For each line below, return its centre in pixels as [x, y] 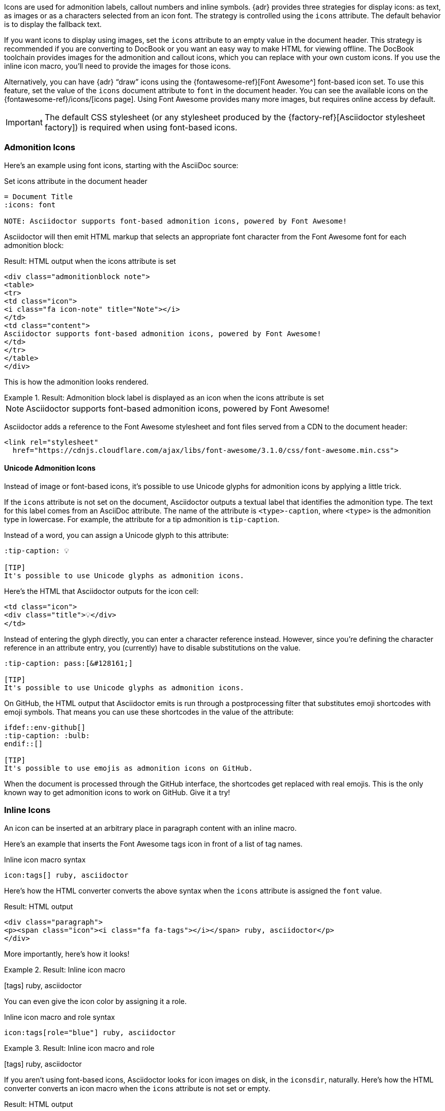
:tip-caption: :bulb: [47, 735]
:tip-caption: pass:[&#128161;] [68, 663]
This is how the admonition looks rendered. [77, 382]
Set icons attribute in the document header [76, 181]
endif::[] [23, 743]
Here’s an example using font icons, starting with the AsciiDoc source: [121, 165]
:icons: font [30, 205]
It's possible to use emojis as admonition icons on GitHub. [128, 768]
